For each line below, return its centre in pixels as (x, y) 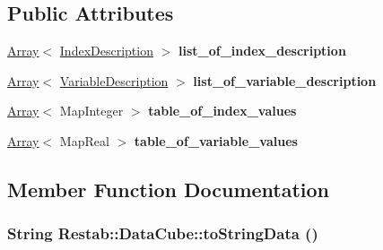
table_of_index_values (222, 111)
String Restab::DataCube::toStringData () (163, 233)
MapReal (84, 140)
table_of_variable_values (216, 140)
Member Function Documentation (169, 189)
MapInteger (91, 111)
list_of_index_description (262, 51)
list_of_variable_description (285, 80)
